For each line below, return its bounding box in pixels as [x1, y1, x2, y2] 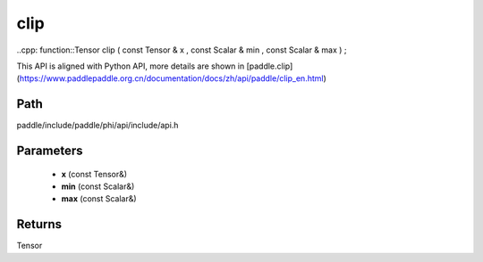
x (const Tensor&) [61, 168, 128, 179]
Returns [16, 217, 63, 232]
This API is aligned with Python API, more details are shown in [16, 61, 245, 71]
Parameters [16, 143, 83, 159]
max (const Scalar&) [61, 193, 138, 204]
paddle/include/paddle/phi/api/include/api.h [16, 120, 179, 131]
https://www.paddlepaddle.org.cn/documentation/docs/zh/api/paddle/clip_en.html [19, 73, 324, 84]
